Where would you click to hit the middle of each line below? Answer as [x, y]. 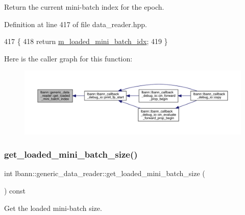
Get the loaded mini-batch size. [53, 208]
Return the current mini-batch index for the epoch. [84, 7]
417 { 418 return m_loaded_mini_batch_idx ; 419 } [86, 41]
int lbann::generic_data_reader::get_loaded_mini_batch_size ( [105, 173]
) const [15, 190]
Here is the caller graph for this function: [68, 58]
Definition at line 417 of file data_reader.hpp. [76, 24]
